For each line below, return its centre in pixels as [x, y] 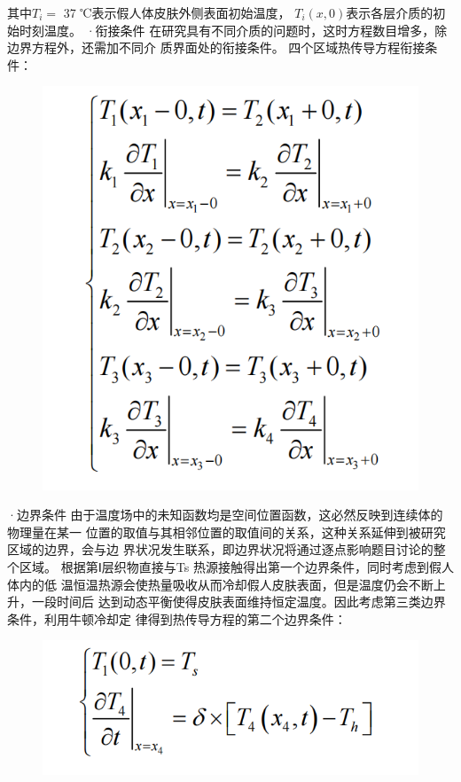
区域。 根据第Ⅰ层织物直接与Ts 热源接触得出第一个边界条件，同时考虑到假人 [236, 567]
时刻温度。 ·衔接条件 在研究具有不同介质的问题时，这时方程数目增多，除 [233, 30]
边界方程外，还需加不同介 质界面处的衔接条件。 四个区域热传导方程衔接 [216, 47]
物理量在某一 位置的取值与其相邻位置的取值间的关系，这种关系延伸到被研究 [227, 532]
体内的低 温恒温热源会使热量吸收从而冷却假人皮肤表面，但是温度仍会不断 [220, 584]
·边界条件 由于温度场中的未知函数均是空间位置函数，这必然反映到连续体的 [225, 515]
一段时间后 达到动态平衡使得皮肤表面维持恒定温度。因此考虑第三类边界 [238, 602]
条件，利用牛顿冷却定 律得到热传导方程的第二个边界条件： [177, 618]
